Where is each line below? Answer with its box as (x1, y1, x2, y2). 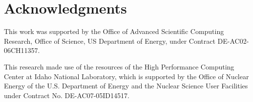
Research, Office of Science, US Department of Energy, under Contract (4, 35, 215, 46)
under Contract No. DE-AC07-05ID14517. (4, 90, 129, 100)
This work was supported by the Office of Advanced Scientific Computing (4, 26, 224, 36)
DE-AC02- (217, 35, 249, 46)
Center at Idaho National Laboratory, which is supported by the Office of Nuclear (4, 71, 249, 81)
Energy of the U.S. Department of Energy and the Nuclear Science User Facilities (4, 81, 248, 91)
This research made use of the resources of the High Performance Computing (4, 61, 234, 71)
